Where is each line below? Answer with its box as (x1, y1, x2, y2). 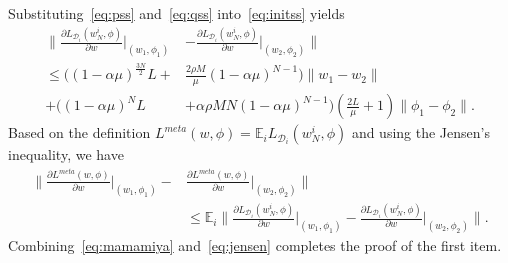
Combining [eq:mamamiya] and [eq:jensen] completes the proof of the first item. (8, 235, 502, 256)
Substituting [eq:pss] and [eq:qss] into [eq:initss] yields (8, 3, 345, 23)
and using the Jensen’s (351, 122, 490, 143)
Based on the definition (8, 122, 151, 143)
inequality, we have (8, 144, 124, 165)
